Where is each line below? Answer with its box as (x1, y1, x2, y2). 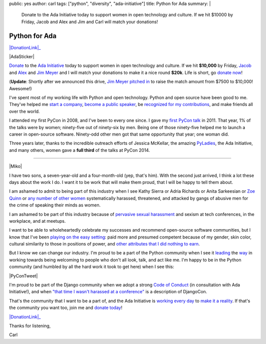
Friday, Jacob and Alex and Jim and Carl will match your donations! (21, 19, 158, 25)
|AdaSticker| (9, 54, 34, 60)
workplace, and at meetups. (9, 218, 66, 224)
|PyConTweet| (9, 273, 38, 278)
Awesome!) (9, 85, 32, 91)
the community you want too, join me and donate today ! (9, 305, 123, 310)
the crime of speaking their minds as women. (9, 202, 101, 208)
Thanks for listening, (9, 323, 51, 329)
